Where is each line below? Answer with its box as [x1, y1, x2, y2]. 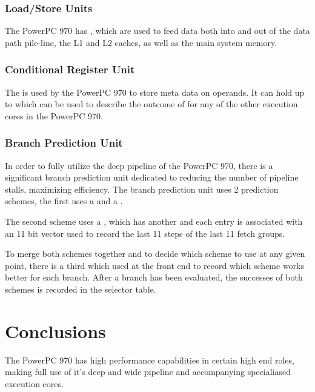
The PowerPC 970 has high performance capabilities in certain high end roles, [5, 353, 294, 366]
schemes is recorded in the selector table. [5, 282, 156, 295]
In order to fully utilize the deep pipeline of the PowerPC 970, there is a [5, 159, 273, 171]
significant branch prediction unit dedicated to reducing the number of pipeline [5, 171, 299, 184]
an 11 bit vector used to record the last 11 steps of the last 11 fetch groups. [5, 227, 285, 239]
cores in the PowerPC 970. [5, 109, 103, 122]
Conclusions [5, 318, 106, 343]
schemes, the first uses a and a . [5, 194, 123, 207]
